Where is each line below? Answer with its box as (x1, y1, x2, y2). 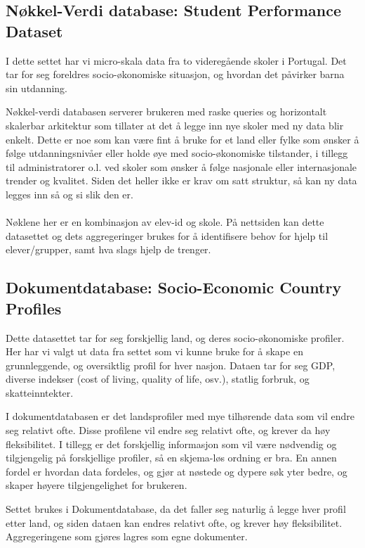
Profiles (6, 297, 62, 319)
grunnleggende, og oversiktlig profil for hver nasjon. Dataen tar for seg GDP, (6, 357, 336, 372)
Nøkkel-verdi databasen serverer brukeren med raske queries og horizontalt (6, 104, 327, 119)
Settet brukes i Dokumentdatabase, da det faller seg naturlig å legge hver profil (6, 502, 346, 516)
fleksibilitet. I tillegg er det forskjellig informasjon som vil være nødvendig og (6, 436, 337, 451)
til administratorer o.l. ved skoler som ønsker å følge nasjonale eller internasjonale (6, 159, 357, 174)
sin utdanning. (6, 80, 68, 95)
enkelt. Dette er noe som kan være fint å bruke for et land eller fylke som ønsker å (6, 132, 359, 146)
